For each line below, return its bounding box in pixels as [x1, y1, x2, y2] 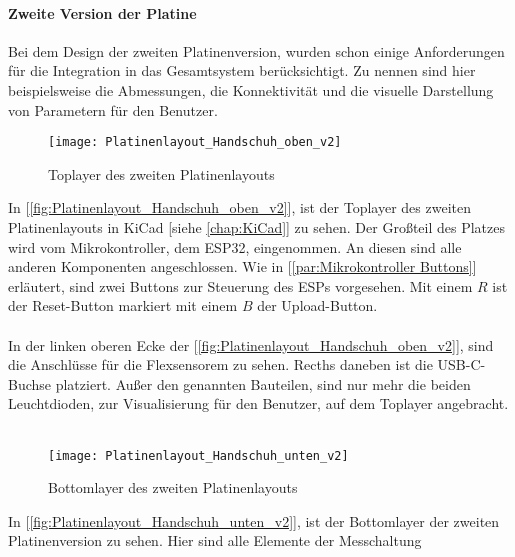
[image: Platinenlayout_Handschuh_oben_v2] [48, 135, 342, 150]
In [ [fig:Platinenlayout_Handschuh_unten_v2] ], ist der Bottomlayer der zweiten [8, 510, 500, 531]
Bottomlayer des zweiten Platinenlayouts [48, 477, 298, 498]
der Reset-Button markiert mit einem [8, 295, 238, 316]
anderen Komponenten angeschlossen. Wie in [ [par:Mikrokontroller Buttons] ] [8, 256, 477, 277]
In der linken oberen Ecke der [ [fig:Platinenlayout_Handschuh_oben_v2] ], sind [8, 334, 494, 355]
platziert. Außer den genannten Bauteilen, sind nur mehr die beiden [55, 373, 471, 394]
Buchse [8, 373, 52, 394]
